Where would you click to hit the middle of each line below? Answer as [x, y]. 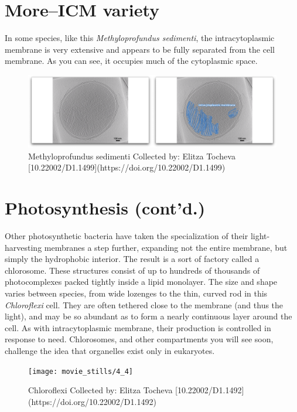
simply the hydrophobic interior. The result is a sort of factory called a [132, 259]
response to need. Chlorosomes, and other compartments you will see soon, [139, 339]
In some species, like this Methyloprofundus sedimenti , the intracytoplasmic [140, 38]
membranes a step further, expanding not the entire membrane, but [166, 247]
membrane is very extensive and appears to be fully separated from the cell [140, 49]
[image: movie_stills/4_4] [81, 371]
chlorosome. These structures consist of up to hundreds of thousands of [132, 270]
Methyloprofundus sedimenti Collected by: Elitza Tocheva [132, 156]
